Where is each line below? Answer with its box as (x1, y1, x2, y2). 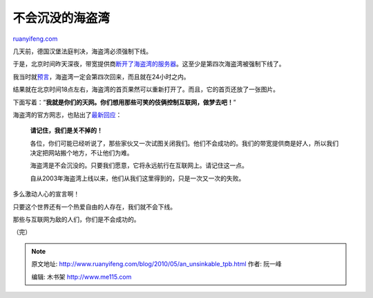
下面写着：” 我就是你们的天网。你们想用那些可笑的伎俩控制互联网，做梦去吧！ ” (12, 97, 236, 106)
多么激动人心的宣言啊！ (12, 190, 79, 198)
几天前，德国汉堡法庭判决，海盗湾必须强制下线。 (12, 47, 152, 55)
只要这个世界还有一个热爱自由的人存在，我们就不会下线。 (12, 203, 176, 211)
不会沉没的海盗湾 (12, 10, 111, 26)
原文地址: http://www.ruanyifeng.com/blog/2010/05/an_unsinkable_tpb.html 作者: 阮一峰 (31, 260, 283, 268)
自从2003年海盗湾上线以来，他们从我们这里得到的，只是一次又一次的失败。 (30, 174, 245, 183)
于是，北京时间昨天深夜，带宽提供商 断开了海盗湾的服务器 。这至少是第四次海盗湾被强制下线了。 (12, 59, 285, 68)
